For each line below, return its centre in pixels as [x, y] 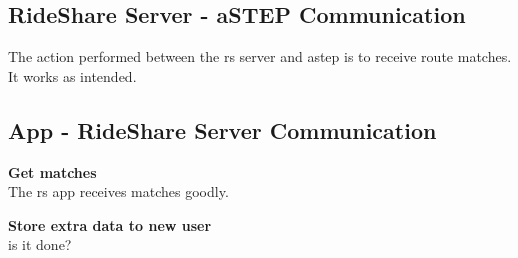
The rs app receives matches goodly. [118, 191]
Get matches [52, 171]
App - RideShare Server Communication [222, 129]
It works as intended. [72, 75]
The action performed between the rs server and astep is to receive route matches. [260, 56]
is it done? [40, 244]
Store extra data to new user [110, 224]
